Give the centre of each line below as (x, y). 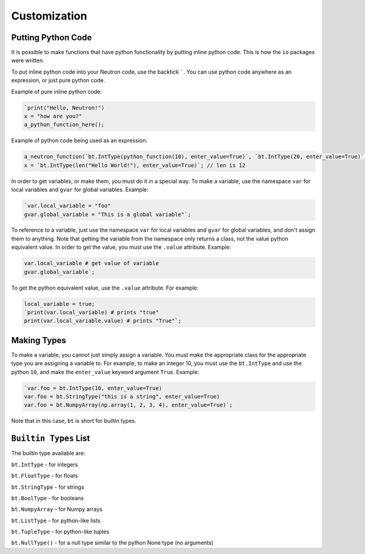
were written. (28, 60)
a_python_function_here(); (64, 125)
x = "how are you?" (53, 116)
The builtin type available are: (48, 453)
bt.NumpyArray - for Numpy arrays (57, 510)
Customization (49, 16)
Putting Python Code (52, 37)
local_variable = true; (60, 304)
